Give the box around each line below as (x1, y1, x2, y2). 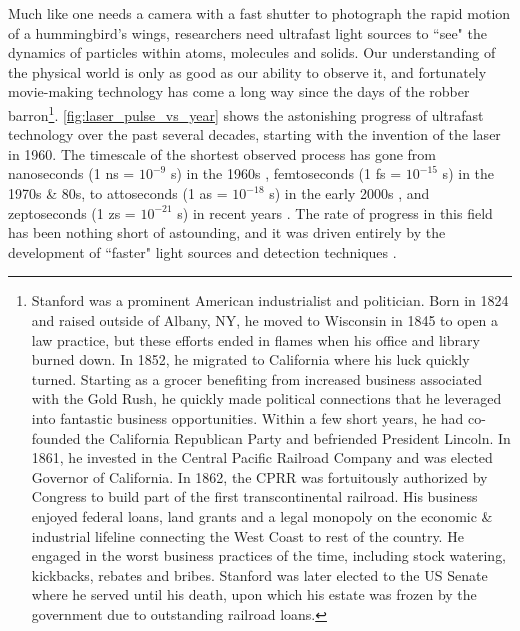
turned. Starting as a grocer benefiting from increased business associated (31, 368, 483, 389)
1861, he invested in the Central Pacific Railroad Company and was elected (31, 447, 493, 468)
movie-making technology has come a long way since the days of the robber (8, 81, 470, 102)
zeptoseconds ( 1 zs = (8, 202, 136, 223)
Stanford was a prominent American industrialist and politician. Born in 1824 (31, 290, 509, 311)
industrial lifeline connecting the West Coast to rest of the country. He (31, 525, 464, 546)
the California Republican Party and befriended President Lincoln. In (85, 427, 511, 448)
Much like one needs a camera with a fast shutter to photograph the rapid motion (8, 3, 511, 23)
